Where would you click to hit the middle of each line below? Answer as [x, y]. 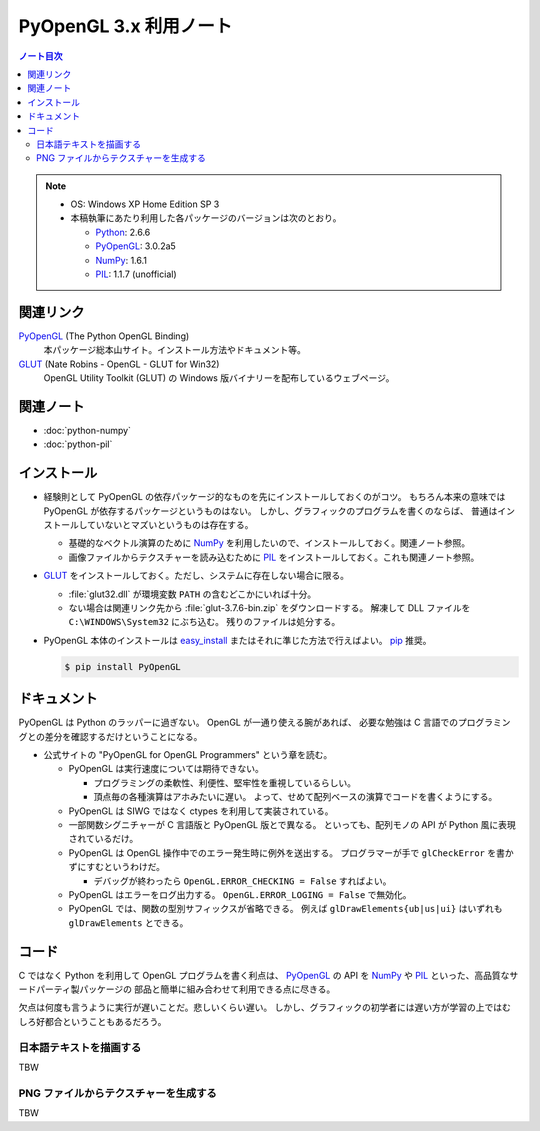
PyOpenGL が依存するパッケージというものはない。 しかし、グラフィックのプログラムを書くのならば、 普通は [270, 511]
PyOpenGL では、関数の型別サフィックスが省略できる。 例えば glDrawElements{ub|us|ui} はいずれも [285, 909]
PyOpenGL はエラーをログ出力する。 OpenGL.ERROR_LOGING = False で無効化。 [240, 894]
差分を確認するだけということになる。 [123, 736]
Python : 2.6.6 [123, 232]
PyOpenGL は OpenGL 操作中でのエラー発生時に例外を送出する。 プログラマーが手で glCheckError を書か [291, 852]
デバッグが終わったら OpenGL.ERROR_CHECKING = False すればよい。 [242, 881]
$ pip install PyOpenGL [123, 666]
